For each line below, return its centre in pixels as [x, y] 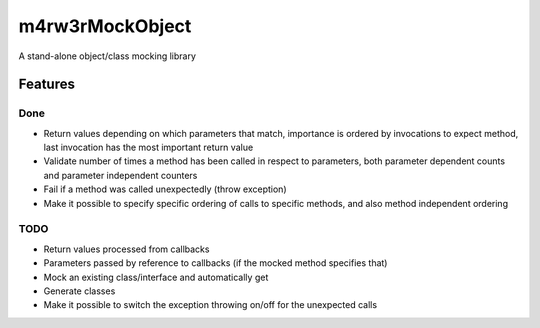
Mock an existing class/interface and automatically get [156, 277]
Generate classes [79, 291]
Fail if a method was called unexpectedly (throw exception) [165, 189]
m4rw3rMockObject [105, 26]
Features [46, 84]
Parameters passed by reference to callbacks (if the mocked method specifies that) [215, 263]
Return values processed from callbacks [126, 249]
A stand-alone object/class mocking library [107, 56]
